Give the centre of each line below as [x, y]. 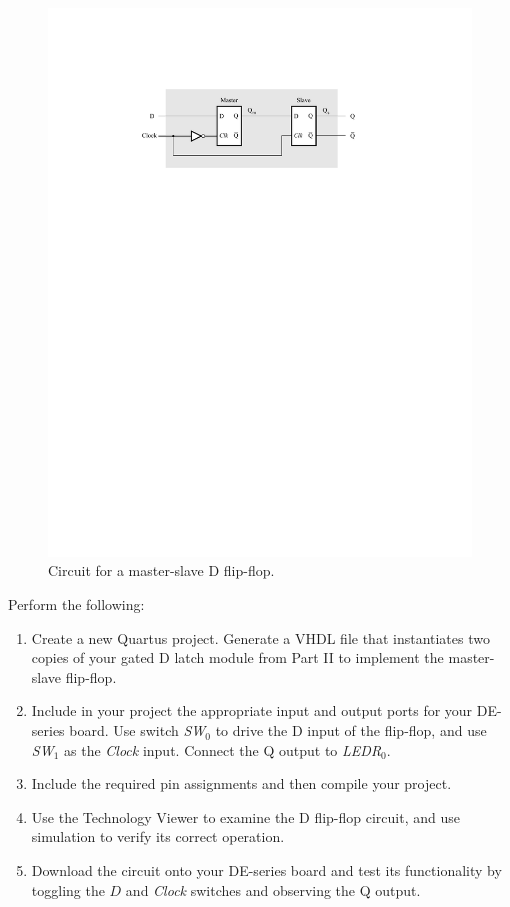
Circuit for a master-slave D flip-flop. [161, 570]
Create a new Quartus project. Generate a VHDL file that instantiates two [260, 637]
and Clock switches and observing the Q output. [273, 889]
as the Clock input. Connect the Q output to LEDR [223, 749]
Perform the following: [76, 604]
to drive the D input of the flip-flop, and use [351, 730]
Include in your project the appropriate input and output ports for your [252, 710]
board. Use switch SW [137, 730]
